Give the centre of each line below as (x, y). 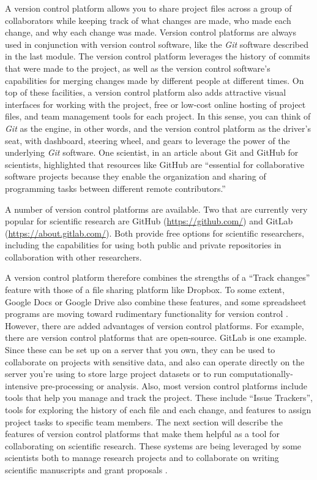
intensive (21, 385)
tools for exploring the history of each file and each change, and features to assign (158, 410)
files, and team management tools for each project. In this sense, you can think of (158, 116)
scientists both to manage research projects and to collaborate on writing (142, 458)
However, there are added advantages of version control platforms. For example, (155, 325)
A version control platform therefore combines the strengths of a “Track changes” (158, 277)
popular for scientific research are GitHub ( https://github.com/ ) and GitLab (149, 221)
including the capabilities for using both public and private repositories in (143, 245)
